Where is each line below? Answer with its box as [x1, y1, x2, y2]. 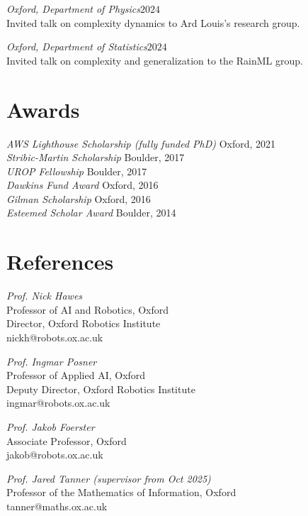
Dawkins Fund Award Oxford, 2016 [6, 177, 159, 192]
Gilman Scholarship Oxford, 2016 [6, 191, 151, 206]
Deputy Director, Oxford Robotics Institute [6, 381, 195, 396]
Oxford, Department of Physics [6, 1, 141, 16]
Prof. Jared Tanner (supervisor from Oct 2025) [6, 471, 211, 485]
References [6, 247, 114, 276]
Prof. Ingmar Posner [6, 353, 97, 368]
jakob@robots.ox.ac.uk [6, 447, 103, 462]
